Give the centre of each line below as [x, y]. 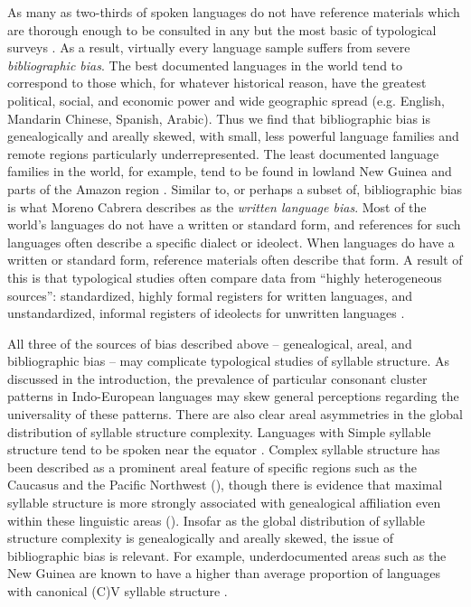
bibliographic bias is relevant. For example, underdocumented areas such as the [227, 555]
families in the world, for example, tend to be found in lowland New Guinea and [230, 171]
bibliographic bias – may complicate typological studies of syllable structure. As [229, 361]
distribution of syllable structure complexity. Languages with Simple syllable [219, 431]
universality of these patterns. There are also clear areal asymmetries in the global [235, 414]
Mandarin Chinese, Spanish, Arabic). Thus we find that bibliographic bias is [219, 118]
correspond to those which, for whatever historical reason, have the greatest [217, 83]
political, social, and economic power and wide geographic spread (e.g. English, [226, 100]
